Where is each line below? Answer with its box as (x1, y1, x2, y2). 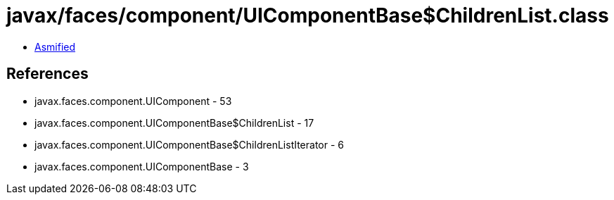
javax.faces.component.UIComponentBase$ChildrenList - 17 (34, 116, 314, 129)
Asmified (34, 40, 76, 53)
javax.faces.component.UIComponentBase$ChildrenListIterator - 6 (34, 138, 345, 151)
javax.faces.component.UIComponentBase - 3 (34, 160, 249, 173)
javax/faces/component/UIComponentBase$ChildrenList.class (6, 4, 609, 27)
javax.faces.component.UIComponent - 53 (34, 94, 232, 107)
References (6, 65, 89, 83)
